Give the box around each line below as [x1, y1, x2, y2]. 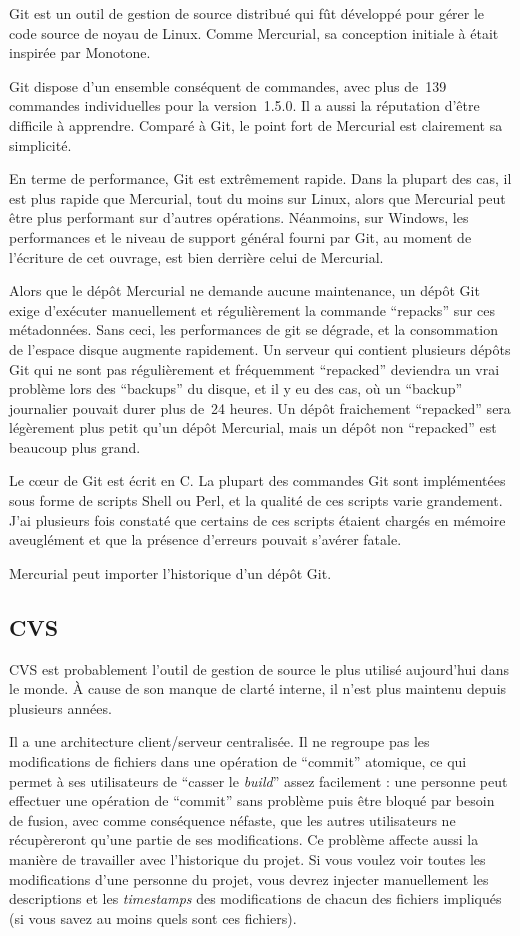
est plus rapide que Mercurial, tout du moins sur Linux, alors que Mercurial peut [9, 187, 506, 208]
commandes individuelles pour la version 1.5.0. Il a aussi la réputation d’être [9, 95, 480, 116]
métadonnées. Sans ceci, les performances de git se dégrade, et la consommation [9, 319, 498, 340]
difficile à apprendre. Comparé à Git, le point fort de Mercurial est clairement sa [9, 114, 503, 135]
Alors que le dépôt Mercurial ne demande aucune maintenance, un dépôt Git [9, 280, 480, 301]
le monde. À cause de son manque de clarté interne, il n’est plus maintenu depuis [9, 678, 507, 699]
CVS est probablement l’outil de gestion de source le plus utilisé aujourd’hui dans [9, 658, 509, 679]
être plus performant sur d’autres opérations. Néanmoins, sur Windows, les [9, 207, 469, 228]
